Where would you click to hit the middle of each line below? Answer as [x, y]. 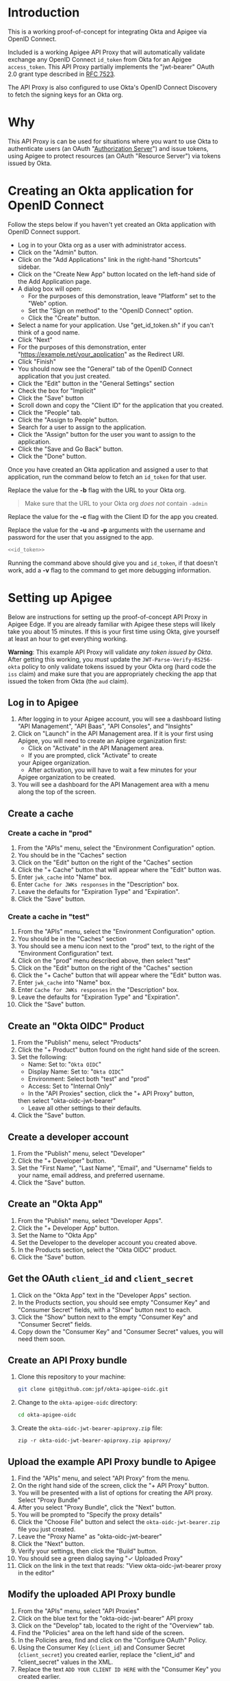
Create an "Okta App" [55, 1204]
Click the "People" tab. [50, 412]
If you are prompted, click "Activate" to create [92, 755]
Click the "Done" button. [52, 456]
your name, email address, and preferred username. [91, 1175]
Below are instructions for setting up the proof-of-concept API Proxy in [108, 617]
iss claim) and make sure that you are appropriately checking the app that [112, 674]
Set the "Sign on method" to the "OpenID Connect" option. [111, 311]
